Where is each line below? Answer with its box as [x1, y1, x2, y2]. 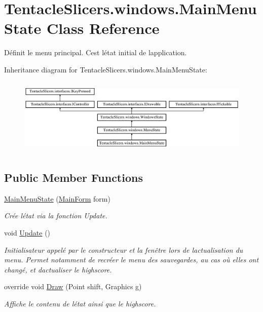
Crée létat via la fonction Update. [4, 210, 107, 221]
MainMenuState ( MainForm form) [4, 193, 110, 204]
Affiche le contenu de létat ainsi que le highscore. [4, 298, 156, 308]
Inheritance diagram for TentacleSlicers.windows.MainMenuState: [4, 64, 207, 74]
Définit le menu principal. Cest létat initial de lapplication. [4, 47, 187, 58]
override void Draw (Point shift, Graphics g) [4, 281, 142, 292]
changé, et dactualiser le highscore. [4, 264, 112, 275]
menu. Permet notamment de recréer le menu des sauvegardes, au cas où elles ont [4, 254, 259, 265]
